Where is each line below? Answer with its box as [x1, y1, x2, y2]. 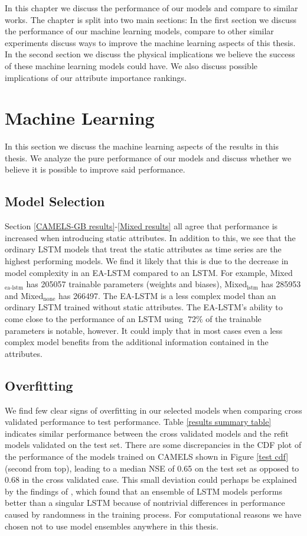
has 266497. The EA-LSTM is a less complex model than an [58, 289, 276, 301]
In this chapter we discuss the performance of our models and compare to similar [5, 2, 298, 14]
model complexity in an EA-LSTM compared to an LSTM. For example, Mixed [5, 266, 293, 278]
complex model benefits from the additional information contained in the [5, 336, 269, 348]
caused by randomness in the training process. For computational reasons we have [5, 508, 302, 520]
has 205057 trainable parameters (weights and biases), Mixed [26, 278, 247, 290]
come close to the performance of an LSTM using [5, 313, 184, 325]
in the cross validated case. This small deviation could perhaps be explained [22, 473, 297, 486]
